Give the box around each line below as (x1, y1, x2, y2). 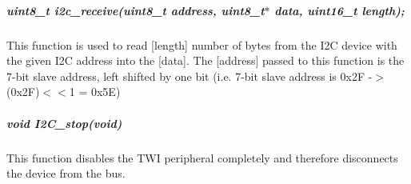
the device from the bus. (6, 165, 126, 182)
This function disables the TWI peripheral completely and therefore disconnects (6, 149, 398, 166)
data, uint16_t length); (274, 2, 405, 18)
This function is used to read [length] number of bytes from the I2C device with (6, 36, 397, 53)
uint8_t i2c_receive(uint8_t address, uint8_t (6, 2, 265, 18)
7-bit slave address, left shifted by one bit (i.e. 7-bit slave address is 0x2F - (6, 67, 373, 84)
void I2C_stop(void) (6, 114, 122, 131)
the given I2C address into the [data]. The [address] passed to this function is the (6, 52, 405, 69)
